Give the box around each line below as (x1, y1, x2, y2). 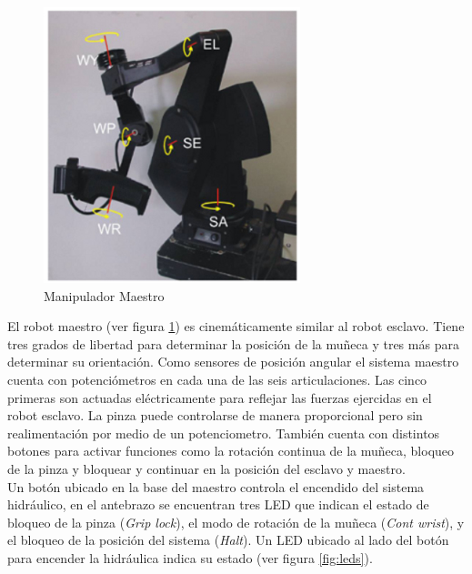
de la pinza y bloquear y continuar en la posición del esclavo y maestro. (7, 458, 406, 478)
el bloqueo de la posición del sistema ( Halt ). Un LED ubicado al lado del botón (7, 530, 449, 549)
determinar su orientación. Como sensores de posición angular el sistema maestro (7, 352, 459, 371)
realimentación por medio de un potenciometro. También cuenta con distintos (7, 423, 440, 442)
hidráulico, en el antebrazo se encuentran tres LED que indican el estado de (7, 495, 429, 514)
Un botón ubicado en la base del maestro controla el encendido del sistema (7, 477, 425, 496)
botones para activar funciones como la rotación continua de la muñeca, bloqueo (7, 441, 455, 460)
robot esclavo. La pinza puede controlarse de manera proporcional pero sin (7, 406, 423, 425)
